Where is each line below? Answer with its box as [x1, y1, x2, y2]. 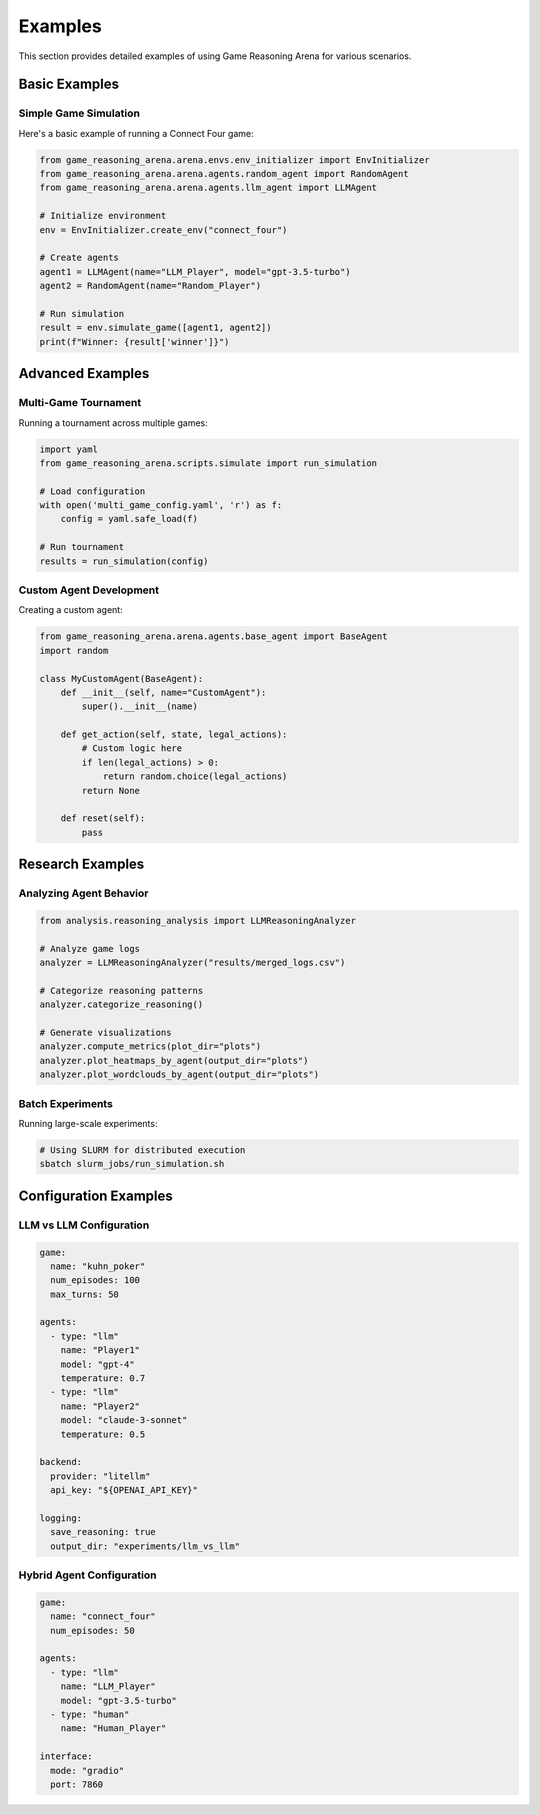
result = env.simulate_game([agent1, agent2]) [39, 322, 272, 334]
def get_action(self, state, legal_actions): [60, 729, 288, 740]
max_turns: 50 [50, 1288, 120, 1300]
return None [81, 785, 140, 796]
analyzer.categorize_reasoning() [39, 999, 204, 1010]
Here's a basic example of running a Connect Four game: [18, 127, 254, 139]
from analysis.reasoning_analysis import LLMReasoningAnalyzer [39, 915, 357, 926]
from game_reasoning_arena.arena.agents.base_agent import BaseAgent [39, 631, 388, 642]
